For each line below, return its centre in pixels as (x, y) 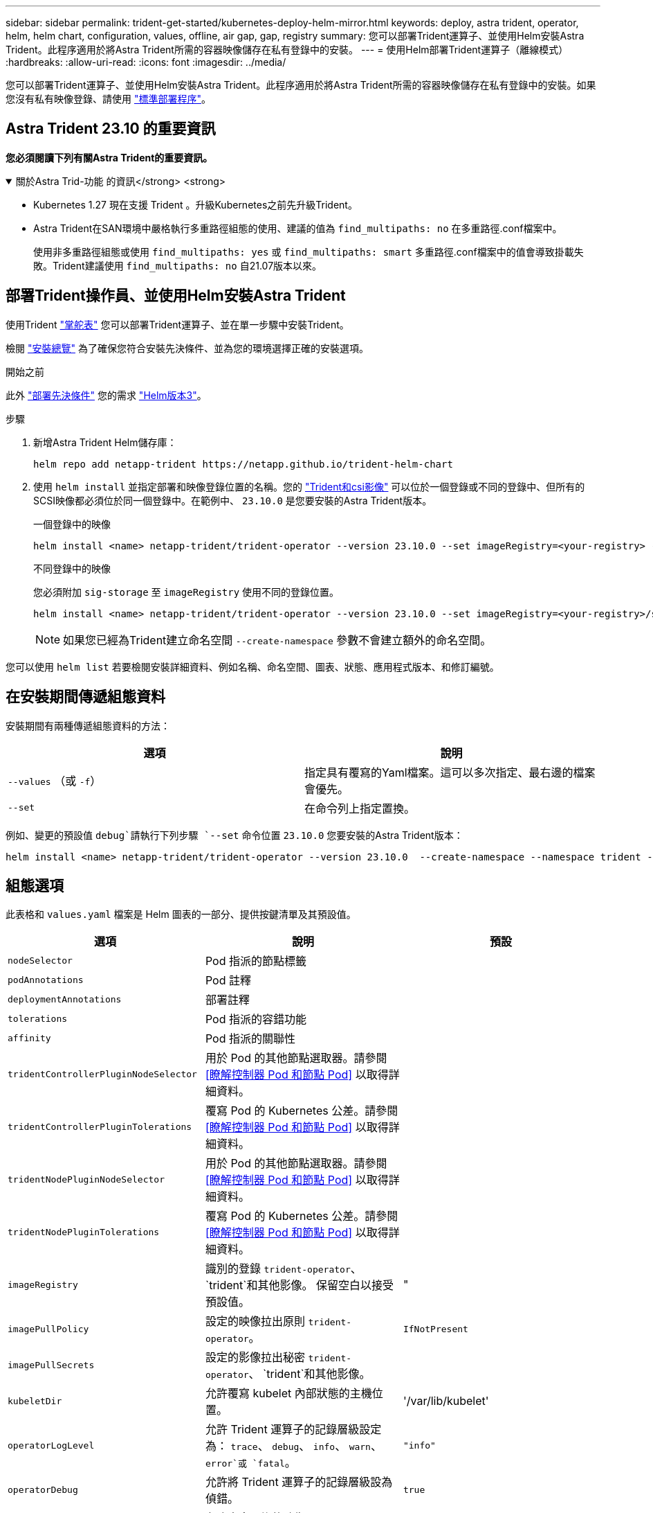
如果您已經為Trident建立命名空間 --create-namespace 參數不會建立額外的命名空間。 (277, 640)
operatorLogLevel (51, 1445)
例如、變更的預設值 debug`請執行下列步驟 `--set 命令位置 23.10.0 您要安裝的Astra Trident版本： (234, 835)
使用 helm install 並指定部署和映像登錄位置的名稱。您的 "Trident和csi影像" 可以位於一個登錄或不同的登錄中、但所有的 (309, 486)
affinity (29, 1038)
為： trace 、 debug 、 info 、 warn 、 (293, 1446)
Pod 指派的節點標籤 (256, 961)
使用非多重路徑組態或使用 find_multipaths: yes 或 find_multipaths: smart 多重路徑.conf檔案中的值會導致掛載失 (309, 251)
